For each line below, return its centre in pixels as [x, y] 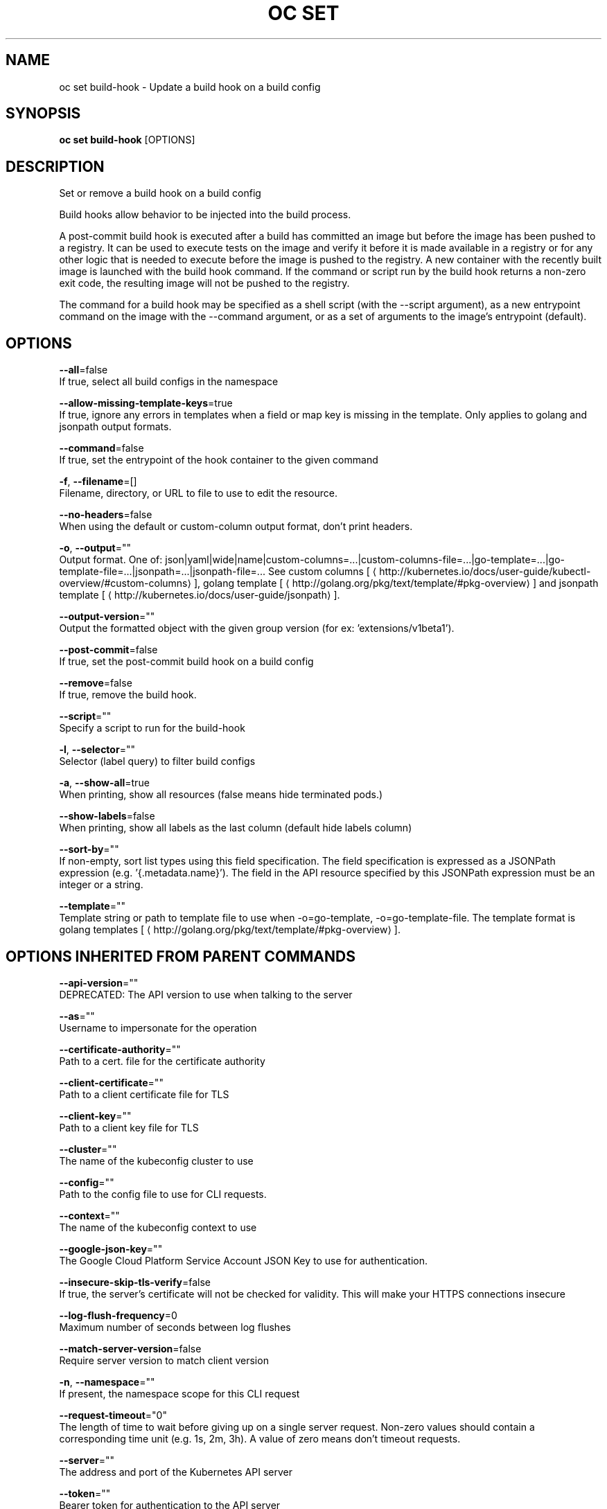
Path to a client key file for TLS [129, 1127]
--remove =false [96, 683]
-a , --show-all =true [104, 783]
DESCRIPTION [55, 166]
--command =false [102, 448]
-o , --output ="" [95, 548]
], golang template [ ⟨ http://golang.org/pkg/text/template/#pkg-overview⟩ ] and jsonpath [396, 583]
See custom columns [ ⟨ [322, 572]
